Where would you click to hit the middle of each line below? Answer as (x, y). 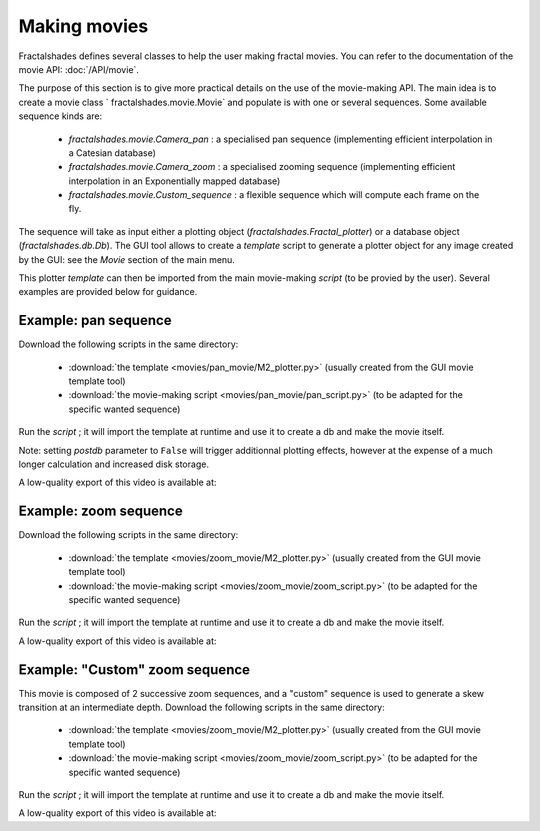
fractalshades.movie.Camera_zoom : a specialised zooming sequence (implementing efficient (262, 167)
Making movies (83, 26)
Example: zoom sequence (101, 511)
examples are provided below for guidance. (108, 292)
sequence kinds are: (60, 116)
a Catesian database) (112, 152)
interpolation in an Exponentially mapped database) (174, 181)
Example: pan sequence (95, 320)
